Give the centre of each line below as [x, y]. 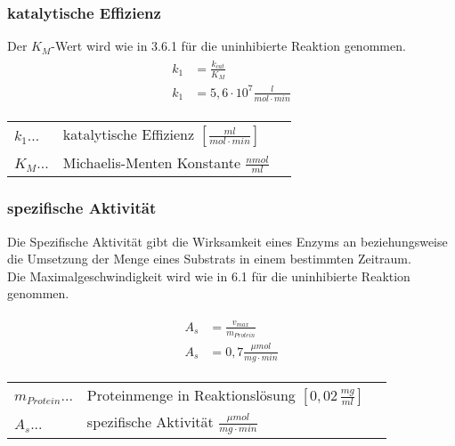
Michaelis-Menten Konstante [151, 162]
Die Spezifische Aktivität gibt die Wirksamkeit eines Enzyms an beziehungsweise [227, 241]
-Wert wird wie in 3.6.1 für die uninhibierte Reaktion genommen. [228, 46]
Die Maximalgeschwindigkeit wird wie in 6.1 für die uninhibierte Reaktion [209, 276]
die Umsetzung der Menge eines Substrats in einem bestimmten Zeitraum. [209, 259]
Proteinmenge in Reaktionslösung [191, 394]
